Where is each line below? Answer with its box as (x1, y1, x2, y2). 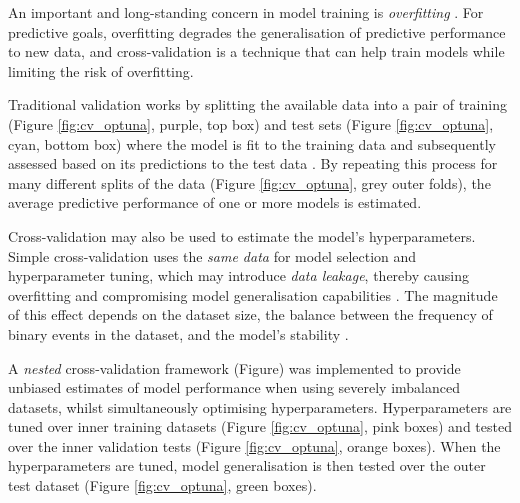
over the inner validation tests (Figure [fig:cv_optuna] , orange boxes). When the (8, 435, 501, 456)
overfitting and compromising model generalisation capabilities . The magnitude (8, 284, 498, 305)
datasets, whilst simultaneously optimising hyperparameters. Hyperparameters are (8, 396, 512, 417)
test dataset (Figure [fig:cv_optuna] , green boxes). (8, 475, 317, 496)
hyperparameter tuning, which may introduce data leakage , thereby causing (8, 265, 469, 286)
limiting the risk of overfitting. (8, 60, 194, 81)
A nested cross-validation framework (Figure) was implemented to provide (8, 357, 461, 378)
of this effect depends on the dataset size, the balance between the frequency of (8, 304, 493, 325)
